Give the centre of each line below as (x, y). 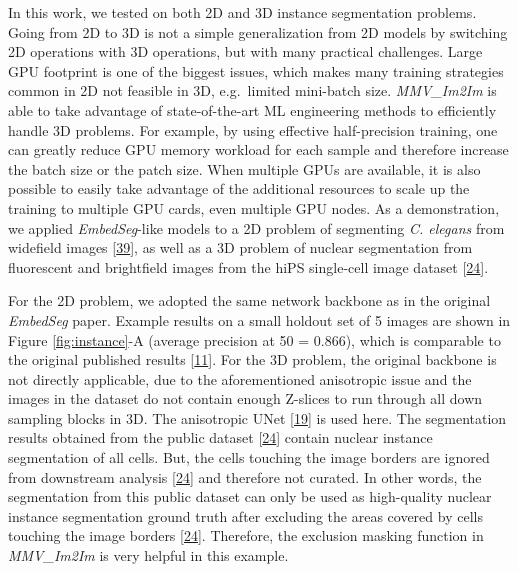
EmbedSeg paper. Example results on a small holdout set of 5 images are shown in (259, 319)
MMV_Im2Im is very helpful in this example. (148, 555)
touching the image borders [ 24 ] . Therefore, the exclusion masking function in (246, 535)
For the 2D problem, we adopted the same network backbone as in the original (249, 300)
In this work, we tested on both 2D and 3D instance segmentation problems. (242, 12)
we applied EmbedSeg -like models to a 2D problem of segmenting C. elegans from (256, 227)
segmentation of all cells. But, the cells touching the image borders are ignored (249, 457)
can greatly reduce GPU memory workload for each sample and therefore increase (258, 149)
